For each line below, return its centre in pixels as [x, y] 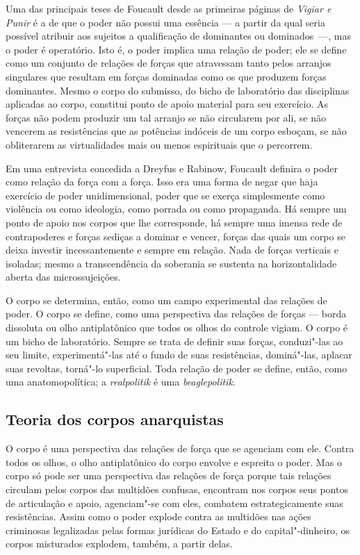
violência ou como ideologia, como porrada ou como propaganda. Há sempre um [176, 209]
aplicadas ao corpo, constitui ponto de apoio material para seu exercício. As [167, 104]
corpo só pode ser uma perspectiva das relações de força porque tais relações [169, 475]
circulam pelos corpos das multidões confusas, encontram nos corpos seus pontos [177, 489]
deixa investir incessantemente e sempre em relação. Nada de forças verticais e [172, 250]
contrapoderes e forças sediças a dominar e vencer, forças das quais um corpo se [175, 236]
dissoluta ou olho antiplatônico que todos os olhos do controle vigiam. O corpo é [177, 328]
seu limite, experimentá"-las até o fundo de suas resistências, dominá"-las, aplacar [179, 355]
